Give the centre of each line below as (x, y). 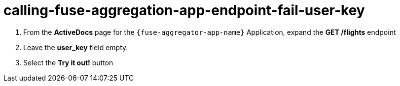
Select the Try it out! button (68, 62)
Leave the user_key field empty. (76, 47)
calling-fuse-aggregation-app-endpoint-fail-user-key (184, 10)
